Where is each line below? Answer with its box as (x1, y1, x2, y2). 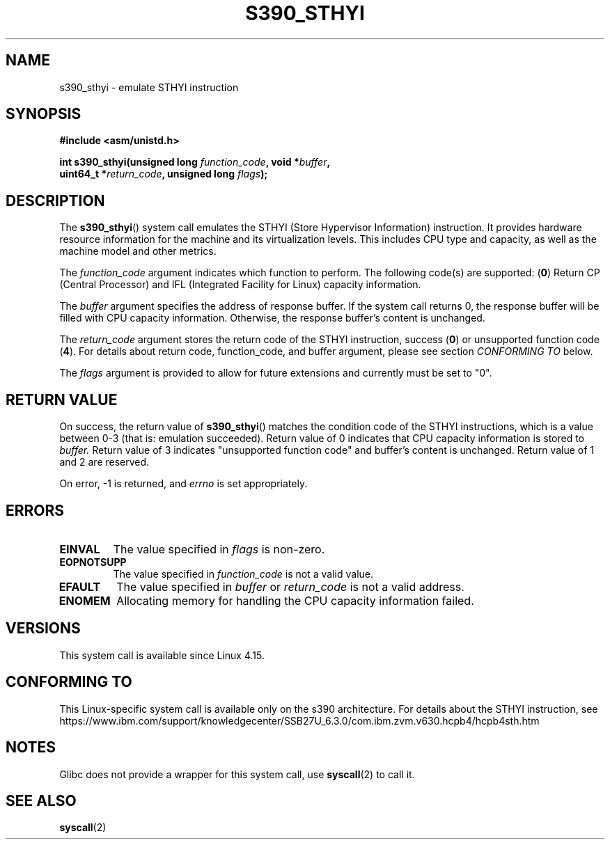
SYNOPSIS (6, 105, 81, 123)
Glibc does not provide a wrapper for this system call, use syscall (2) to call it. (59, 768, 415, 780)
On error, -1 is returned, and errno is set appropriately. (59, 477, 308, 490)
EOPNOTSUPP (59, 555, 127, 568)
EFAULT (58, 579, 101, 594)
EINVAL (59, 542, 100, 556)
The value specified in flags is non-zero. (113, 542, 325, 556)
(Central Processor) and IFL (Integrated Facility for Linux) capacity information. (59, 278, 421, 291)
